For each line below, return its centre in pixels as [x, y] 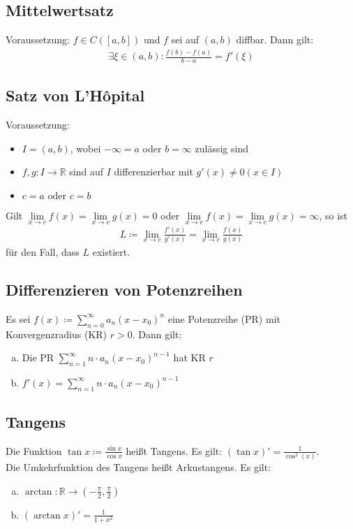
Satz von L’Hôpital [75, 95]
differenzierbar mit [153, 172]
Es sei [18, 318]
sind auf [87, 172]
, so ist [333, 215]
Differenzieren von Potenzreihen [124, 289]
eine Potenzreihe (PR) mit [224, 318]
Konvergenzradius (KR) [57, 334]
